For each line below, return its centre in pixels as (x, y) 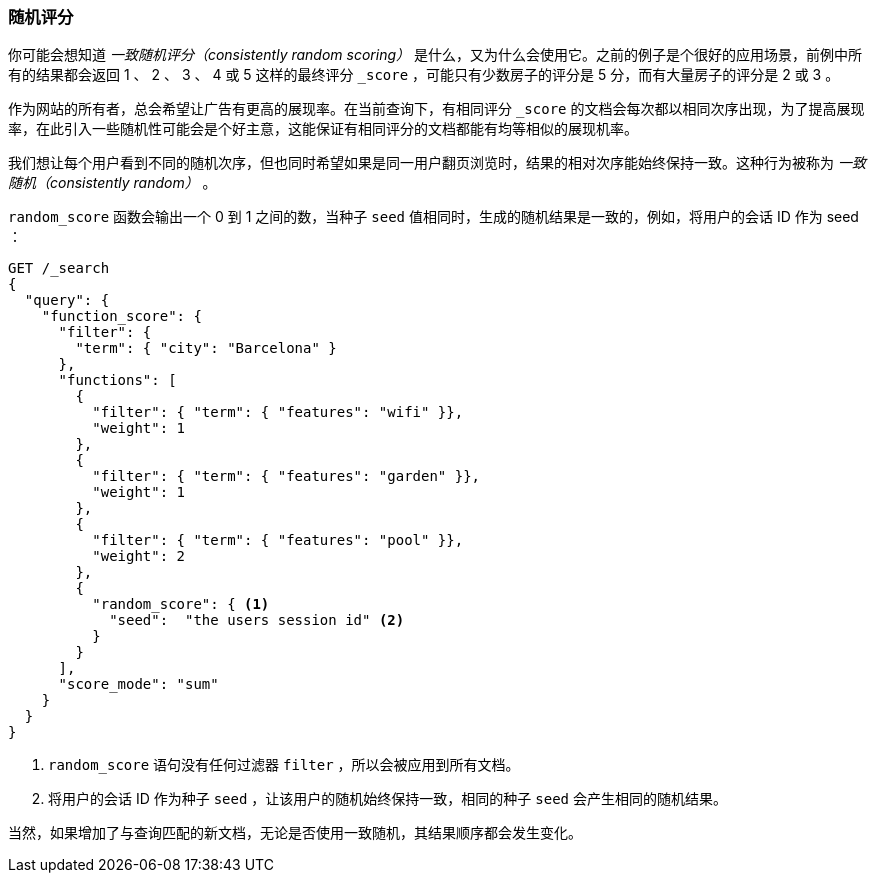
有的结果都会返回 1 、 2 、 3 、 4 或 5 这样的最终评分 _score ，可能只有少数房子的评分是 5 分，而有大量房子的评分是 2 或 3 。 (424, 75)
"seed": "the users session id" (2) (257, 620)
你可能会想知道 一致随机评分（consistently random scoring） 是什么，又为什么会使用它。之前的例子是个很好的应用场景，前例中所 (435, 55)
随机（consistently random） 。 (112, 183)
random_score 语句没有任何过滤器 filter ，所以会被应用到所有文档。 (284, 765)
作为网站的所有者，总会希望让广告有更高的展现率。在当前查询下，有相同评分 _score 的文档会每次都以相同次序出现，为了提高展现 (436, 109)
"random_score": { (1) (181, 604)
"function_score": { (121, 316)
